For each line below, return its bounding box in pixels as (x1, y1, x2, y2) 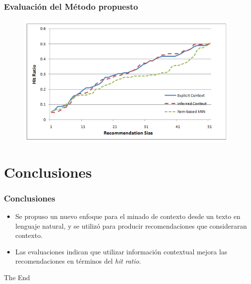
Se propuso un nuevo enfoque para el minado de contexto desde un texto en (15, 211, 240, 221)
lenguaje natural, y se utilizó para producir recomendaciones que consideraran (15, 220, 247, 231)
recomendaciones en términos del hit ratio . (15, 256, 141, 266)
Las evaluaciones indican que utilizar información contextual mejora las (15, 246, 227, 256)
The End (4, 272, 30, 282)
